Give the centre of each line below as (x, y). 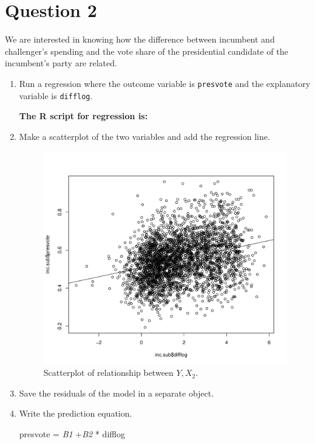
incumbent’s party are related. (61, 63)
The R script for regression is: (83, 116)
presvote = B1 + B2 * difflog (72, 433)
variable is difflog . (56, 95)
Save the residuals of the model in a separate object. (117, 393)
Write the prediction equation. (76, 413)
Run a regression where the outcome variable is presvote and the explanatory (165, 83)
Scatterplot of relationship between (108, 373)
